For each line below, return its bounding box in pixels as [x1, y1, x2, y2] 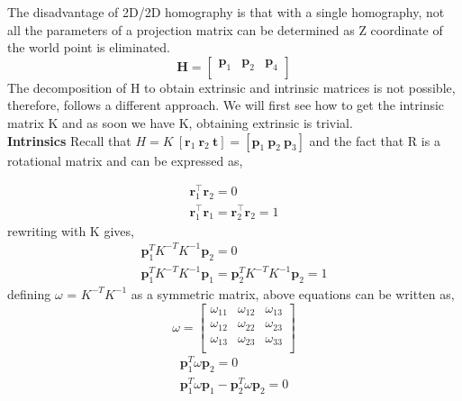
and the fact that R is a [309, 131, 440, 150]
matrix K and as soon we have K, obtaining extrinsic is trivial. [7, 113, 353, 132]
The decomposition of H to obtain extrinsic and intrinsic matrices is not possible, [7, 77, 456, 96]
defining [7, 284, 51, 303]
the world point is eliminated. [7, 38, 170, 57]
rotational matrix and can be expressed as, [7, 150, 243, 169]
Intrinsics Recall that [7, 131, 131, 150]
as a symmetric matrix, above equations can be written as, [131, 284, 455, 303]
